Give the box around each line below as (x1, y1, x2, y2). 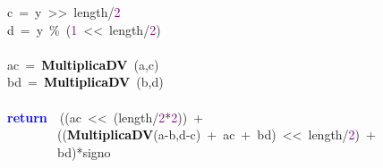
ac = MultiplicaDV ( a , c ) (6, 55, 159, 73)
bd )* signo (56, 142, 111, 161)
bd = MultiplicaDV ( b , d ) (6, 72, 164, 91)
